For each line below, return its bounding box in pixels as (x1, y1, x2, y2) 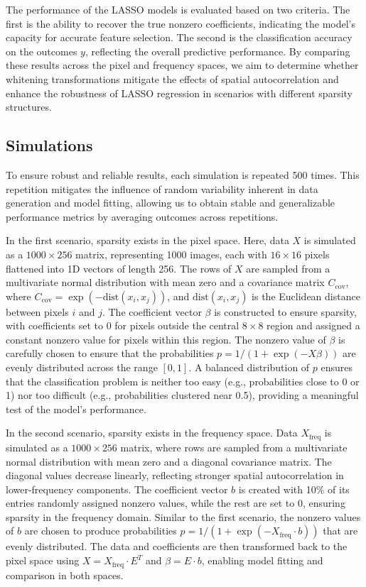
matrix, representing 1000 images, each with (75, 246, 267, 261)
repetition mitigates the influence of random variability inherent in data (6, 181, 318, 196)
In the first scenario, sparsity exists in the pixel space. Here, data (6, 233, 289, 248)
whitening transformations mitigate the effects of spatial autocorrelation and (6, 71, 339, 86)
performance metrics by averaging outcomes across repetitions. (6, 209, 279, 224)
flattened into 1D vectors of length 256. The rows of (6, 260, 232, 275)
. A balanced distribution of (188, 360, 310, 375)
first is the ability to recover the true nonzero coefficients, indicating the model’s (6, 16, 356, 31)
